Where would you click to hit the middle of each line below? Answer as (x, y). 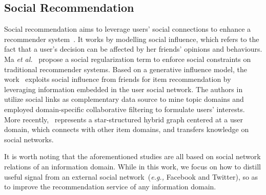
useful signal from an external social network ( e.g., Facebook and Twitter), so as (131, 176)
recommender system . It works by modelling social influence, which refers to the (132, 39)
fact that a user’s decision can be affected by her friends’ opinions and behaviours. (133, 49)
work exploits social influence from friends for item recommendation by (118, 79)
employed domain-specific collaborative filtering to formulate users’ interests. (125, 109)
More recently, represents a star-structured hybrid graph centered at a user (124, 119)
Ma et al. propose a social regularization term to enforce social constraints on (128, 59)
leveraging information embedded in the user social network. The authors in (124, 89)
